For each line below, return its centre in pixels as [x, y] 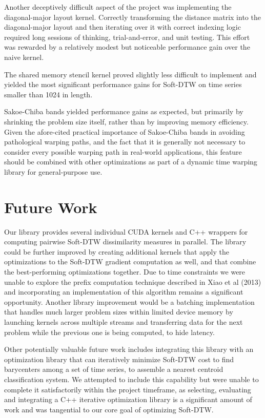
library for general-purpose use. [53, 171]
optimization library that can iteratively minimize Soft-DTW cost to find [119, 359]
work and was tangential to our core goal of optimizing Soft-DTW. [109, 409]
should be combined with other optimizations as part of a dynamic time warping [131, 162]
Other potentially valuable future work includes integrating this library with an [129, 349]
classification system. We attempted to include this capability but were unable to [131, 379]
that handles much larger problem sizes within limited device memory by [119, 312]
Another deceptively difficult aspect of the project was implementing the [118, 7]
